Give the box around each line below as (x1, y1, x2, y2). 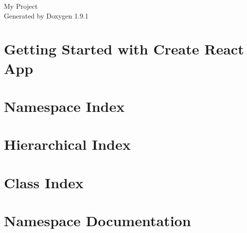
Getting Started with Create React (4, 39, 244, 59)
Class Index (4, 172, 84, 192)
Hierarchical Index (4, 134, 131, 154)
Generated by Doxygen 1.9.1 (4, 10, 88, 20)
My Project (4, 1, 38, 11)
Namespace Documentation (4, 211, 191, 231)
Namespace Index (4, 96, 125, 116)
